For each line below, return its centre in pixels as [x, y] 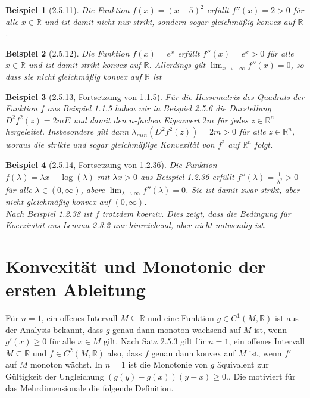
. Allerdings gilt [177, 65]
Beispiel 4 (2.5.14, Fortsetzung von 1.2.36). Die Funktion [111, 164]
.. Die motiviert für [261, 376]
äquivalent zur [243, 364]
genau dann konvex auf [193, 352]
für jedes [232, 119]
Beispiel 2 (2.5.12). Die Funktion [68, 53]
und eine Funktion [181, 318]
